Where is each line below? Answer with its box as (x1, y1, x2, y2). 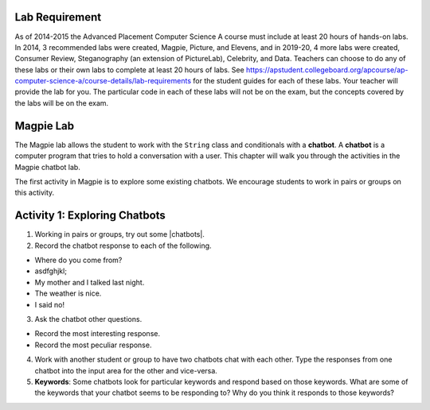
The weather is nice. (34, 288, 102, 298)
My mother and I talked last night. (34, 277, 145, 287)
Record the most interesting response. (34, 329, 161, 338)
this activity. (14, 188, 55, 198)
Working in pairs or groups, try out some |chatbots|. (34, 230, 205, 239)
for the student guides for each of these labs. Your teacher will (192, 76, 398, 86)
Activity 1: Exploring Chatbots (14, 209, 166, 222)
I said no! (34, 300, 65, 309)
